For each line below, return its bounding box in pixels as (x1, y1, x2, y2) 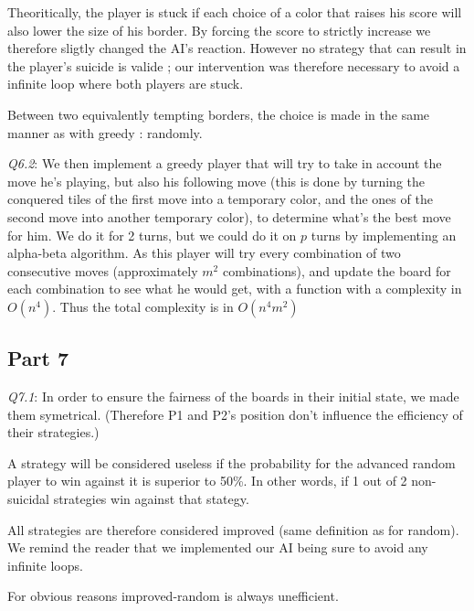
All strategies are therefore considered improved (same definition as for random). (7, 520, 459, 539)
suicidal (7, 489, 49, 509)
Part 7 (7, 344, 69, 372)
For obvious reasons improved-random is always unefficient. (7, 586, 339, 606)
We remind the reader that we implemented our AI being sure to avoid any (7, 538, 428, 557)
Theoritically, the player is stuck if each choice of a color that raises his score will (7, 3, 462, 21)
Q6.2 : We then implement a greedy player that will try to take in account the (7, 154, 442, 173)
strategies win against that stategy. (53, 489, 249, 509)
